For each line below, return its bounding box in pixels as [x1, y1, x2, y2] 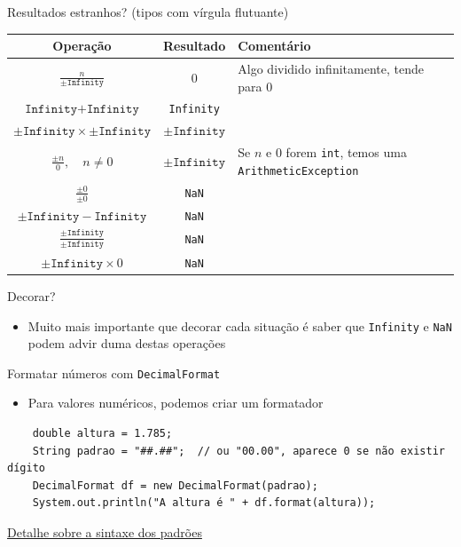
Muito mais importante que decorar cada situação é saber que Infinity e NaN [27, 316, 452, 335]
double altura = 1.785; [32, 427, 173, 440]
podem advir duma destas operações [27, 334, 226, 353]
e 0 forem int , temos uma [266, 143, 407, 162]
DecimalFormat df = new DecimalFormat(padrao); [32, 479, 318, 492]
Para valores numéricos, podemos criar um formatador [27, 393, 324, 412]
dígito [7, 462, 45, 475]
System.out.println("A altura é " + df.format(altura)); [32, 496, 376, 510]
